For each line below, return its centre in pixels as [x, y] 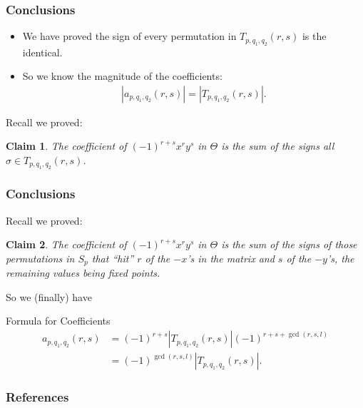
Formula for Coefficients [58, 321]
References [37, 397]
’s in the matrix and [231, 258]
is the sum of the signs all [278, 146]
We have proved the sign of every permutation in [129, 36]
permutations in [40, 258]
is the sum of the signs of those [289, 244]
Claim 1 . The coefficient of [66, 146]
